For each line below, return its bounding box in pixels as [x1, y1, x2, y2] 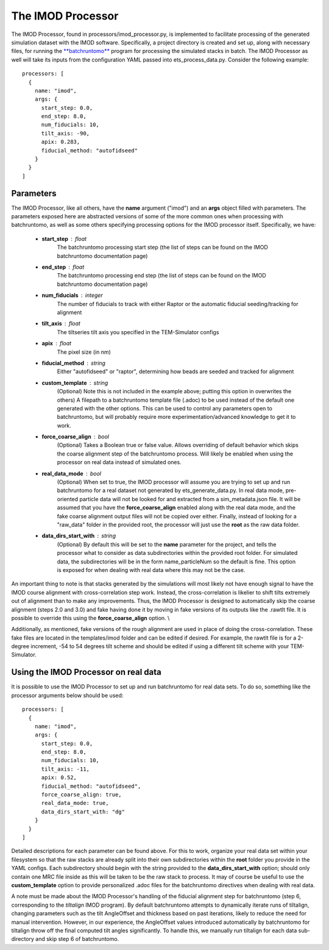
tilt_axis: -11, [41, 765, 90, 773]
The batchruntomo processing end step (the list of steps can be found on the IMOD [57, 272, 266, 279]
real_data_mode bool [41, 470, 102, 477]
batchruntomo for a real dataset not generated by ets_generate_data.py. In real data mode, [57, 487, 285, 494]
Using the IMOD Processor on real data [11, 667, 161, 677]
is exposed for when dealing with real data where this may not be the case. [57, 566, 246, 573]
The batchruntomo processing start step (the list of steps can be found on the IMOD [57, 244, 268, 251]
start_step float [41, 235, 87, 242]
